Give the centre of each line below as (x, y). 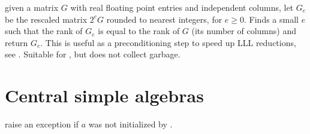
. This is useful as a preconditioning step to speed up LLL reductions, (168, 42)
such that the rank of (44, 31)
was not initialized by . (130, 124)
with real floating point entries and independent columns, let (182, 7)
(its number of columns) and (244, 31)
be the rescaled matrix (46, 19)
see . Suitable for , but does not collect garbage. (93, 54)
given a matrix (32, 7)
